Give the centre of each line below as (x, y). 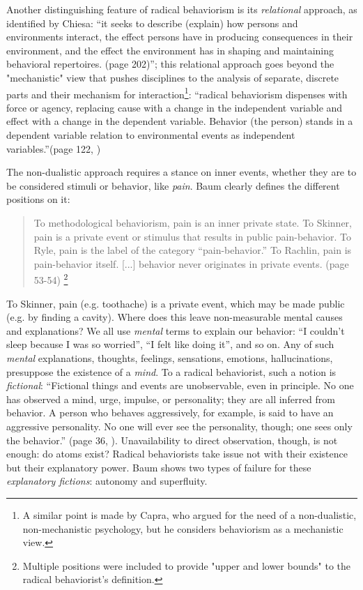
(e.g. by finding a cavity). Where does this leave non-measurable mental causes (175, 317)
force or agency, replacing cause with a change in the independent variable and (175, 107)
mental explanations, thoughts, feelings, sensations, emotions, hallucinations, (170, 357)
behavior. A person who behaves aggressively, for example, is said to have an (170, 413)
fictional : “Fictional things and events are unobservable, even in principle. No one (180, 385)
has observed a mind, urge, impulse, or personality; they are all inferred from (171, 399)
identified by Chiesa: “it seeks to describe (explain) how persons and (152, 23)
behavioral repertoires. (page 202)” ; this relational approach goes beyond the (170, 64)
